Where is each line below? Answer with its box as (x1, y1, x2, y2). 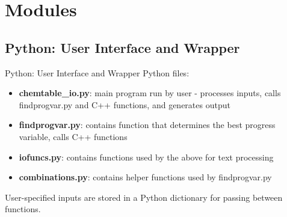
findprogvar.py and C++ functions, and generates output (19, 98, 230, 111)
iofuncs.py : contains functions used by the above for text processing (19, 150, 274, 163)
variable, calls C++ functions (19, 130, 128, 142)
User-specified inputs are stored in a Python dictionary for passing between (5, 191, 283, 203)
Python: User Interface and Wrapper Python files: (5, 66, 190, 79)
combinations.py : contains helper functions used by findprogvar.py (19, 171, 272, 183)
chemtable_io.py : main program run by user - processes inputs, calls (19, 87, 281, 99)
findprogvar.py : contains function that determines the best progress (19, 118, 276, 131)
